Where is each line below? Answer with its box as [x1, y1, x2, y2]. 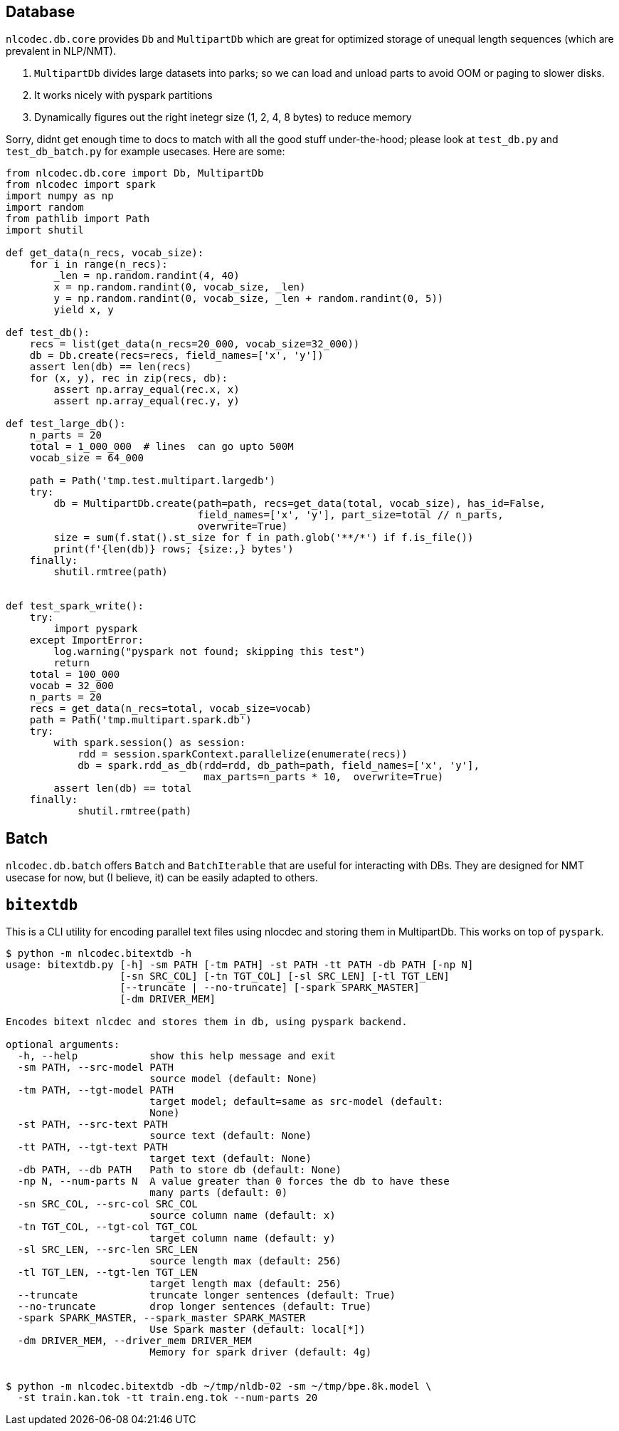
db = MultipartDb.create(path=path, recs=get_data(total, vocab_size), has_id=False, [53, 498, 546, 510]
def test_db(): [6, 327, 90, 339]
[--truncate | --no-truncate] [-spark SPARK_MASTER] [120, 982, 420, 994]
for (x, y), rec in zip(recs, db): [29, 372, 228, 384]
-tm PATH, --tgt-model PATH [17, 1084, 174, 1096]
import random [6, 201, 84, 214]
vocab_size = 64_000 [29, 452, 144, 464]
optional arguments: [6, 1039, 120, 1051]
